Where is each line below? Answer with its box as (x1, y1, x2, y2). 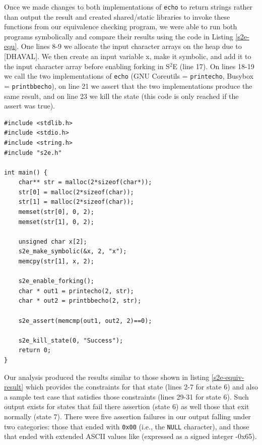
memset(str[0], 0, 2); (18, 208, 94, 216)
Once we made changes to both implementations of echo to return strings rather (4, 2, 253, 12)
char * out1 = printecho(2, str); (18, 287, 134, 295)
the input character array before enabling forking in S (4, 61, 170, 71)
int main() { (4, 169, 47, 176)
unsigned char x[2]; (18, 238, 87, 245)
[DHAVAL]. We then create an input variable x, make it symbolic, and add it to (4, 51, 251, 62)
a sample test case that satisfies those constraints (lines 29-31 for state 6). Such (4, 391, 249, 402)
